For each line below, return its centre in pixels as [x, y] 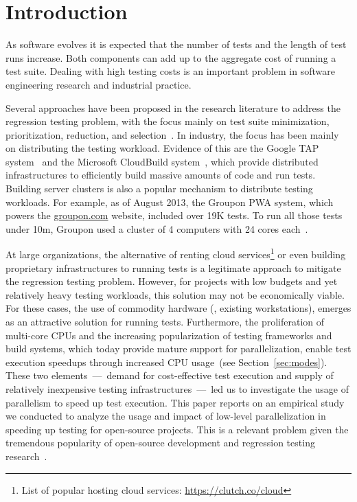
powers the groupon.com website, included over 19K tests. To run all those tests [174, 215]
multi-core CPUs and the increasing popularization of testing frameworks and [169, 335]
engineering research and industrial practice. [99, 84]
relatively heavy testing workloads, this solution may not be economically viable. [175, 294]
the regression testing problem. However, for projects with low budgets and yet [172, 281]
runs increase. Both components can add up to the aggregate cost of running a [171, 57]
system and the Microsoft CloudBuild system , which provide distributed [162, 161]
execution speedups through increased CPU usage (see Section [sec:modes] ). [166, 362]
